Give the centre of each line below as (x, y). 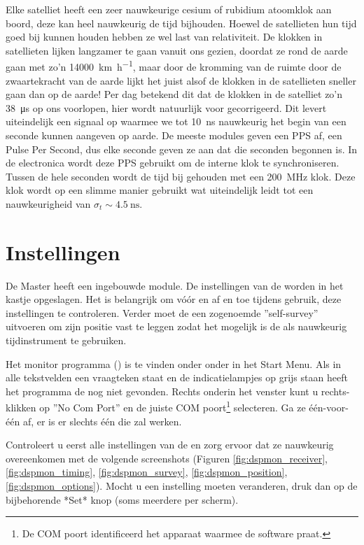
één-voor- (329, 408)
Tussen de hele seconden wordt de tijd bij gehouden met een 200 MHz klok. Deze (181, 176)
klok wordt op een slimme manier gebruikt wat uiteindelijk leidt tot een (160, 190)
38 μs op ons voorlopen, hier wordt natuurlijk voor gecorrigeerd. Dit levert (166, 107)
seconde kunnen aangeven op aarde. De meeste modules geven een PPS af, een (174, 135)
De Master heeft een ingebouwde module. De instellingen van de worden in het (175, 285)
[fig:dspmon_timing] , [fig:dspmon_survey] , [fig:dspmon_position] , (147, 472)
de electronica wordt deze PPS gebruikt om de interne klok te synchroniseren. (173, 163)
